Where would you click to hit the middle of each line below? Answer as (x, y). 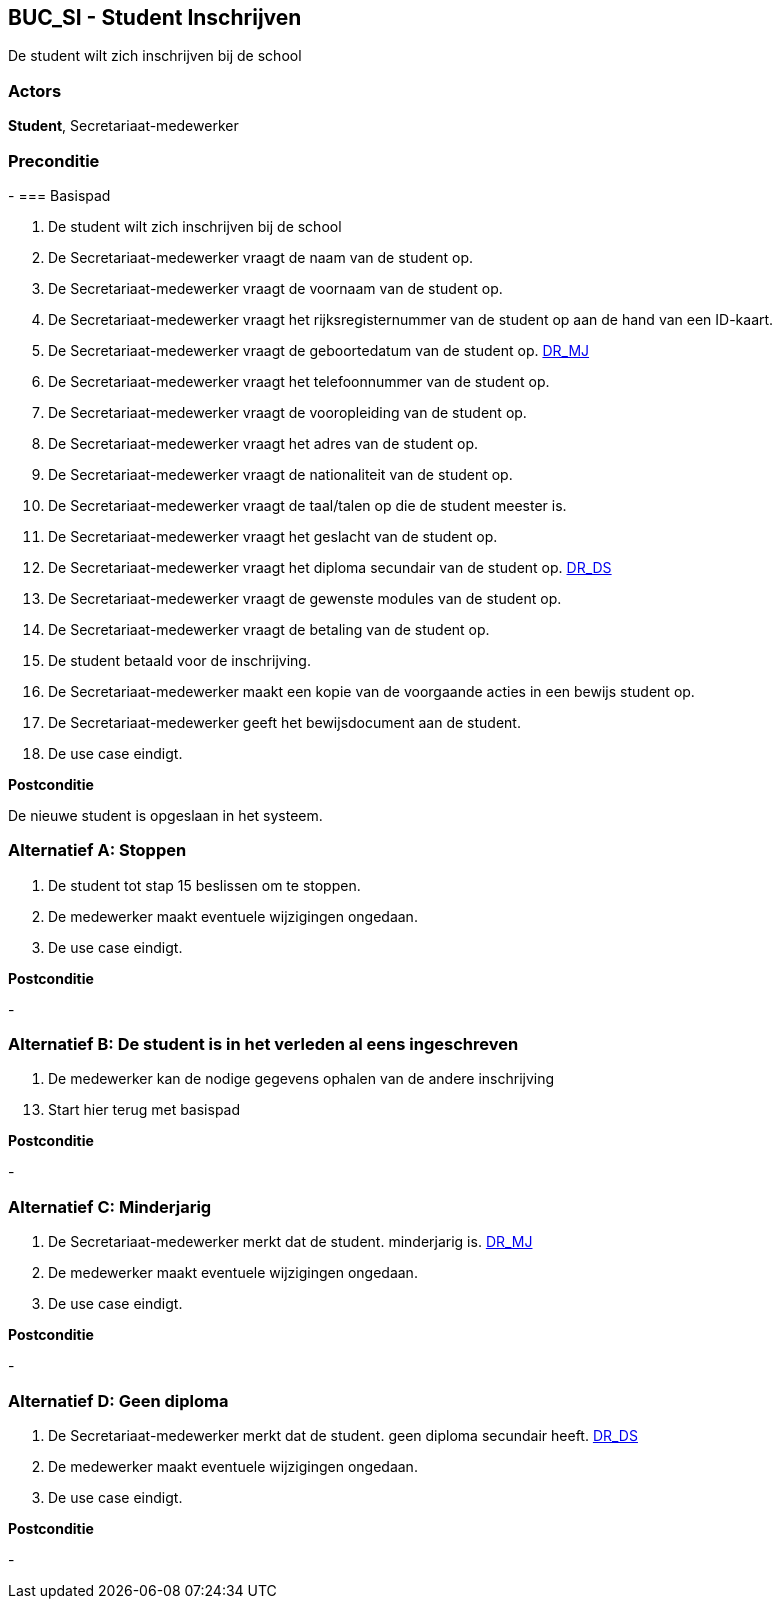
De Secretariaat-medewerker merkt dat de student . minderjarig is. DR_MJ (290, 1242)
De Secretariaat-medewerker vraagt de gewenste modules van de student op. (305, 598)
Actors (35, 90)
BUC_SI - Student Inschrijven (155, 17)
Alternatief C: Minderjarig (110, 1206)
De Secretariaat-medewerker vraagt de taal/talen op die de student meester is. (307, 505)
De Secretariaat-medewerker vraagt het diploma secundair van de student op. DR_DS (330, 567)
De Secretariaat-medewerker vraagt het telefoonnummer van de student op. (299, 381)
